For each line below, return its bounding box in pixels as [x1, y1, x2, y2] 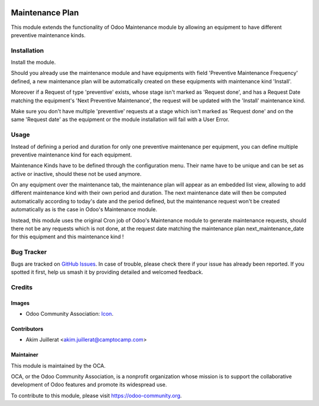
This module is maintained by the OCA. [11, 362, 106, 369]
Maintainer [11, 351, 38, 358]
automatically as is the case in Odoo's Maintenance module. [11, 206, 158, 213]
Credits [11, 283, 32, 292]
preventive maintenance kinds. [11, 31, 86, 38]
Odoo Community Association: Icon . [25, 310, 113, 317]
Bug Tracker [11, 248, 47, 256]
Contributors [11, 325, 44, 332]
